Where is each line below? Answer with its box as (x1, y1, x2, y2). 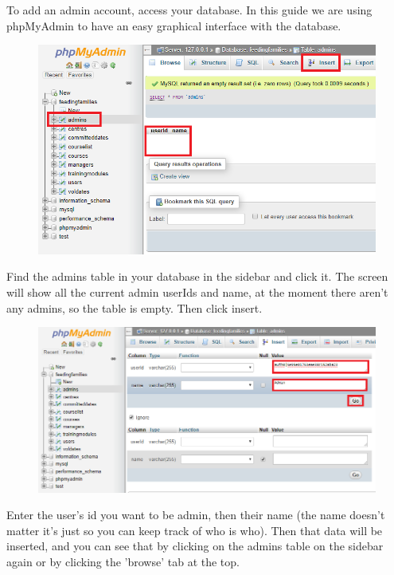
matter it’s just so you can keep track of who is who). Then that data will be (6, 522, 383, 538)
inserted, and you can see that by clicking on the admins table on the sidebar (6, 538, 384, 554)
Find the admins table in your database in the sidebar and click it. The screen (6, 268, 388, 285)
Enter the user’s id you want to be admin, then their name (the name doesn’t (6, 506, 385, 523)
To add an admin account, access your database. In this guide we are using (6, 2, 373, 18)
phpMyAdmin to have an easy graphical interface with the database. (6, 17, 341, 33)
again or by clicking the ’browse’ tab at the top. (6, 553, 240, 570)
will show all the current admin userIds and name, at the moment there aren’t (6, 284, 388, 301)
